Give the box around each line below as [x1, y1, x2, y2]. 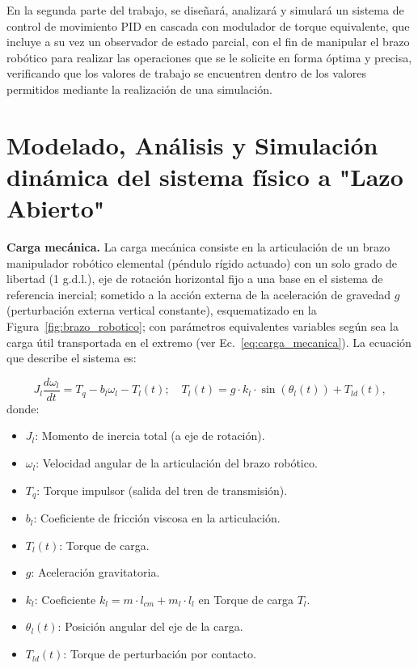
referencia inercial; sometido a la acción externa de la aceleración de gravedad [6, 285, 391, 302]
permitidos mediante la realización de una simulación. [6, 80, 272, 97]
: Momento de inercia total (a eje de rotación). [35, 427, 265, 444]
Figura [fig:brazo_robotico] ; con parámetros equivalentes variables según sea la [6, 318, 399, 335]
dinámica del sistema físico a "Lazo [6, 159, 403, 192]
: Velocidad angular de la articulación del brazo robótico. [36, 454, 318, 471]
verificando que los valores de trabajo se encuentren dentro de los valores [6, 65, 367, 82]
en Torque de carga [198, 590, 293, 607]
